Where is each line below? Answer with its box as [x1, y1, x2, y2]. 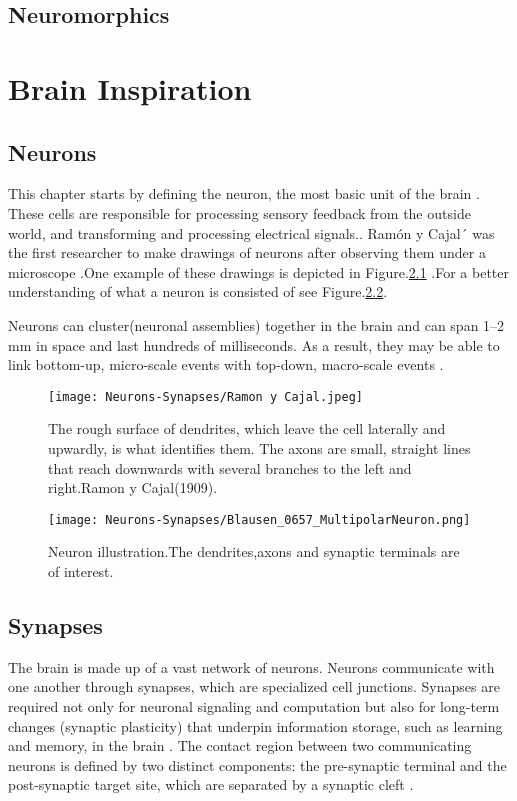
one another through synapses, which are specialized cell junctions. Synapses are [8, 676, 500, 697]
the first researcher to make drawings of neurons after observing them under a [8, 242, 486, 263]
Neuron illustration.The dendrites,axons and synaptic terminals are [48, 541, 460, 562]
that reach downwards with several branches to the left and [48, 457, 412, 478]
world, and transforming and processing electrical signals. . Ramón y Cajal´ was [8, 222, 495, 243]
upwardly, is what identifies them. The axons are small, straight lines [48, 437, 471, 458]
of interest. [48, 560, 114, 581]
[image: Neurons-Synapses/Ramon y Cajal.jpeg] [48, 389, 363, 404]
